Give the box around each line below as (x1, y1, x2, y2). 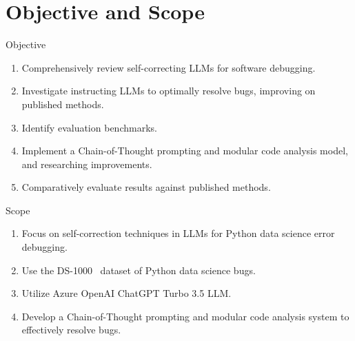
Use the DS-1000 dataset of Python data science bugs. (21, 262, 256, 277)
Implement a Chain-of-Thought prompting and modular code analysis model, (21, 143, 348, 158)
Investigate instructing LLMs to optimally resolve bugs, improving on (21, 83, 316, 98)
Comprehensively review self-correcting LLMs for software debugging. (21, 60, 316, 74)
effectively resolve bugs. (21, 322, 121, 337)
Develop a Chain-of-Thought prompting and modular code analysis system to (21, 309, 349, 323)
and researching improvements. (21, 156, 152, 171)
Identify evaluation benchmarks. (21, 120, 157, 134)
